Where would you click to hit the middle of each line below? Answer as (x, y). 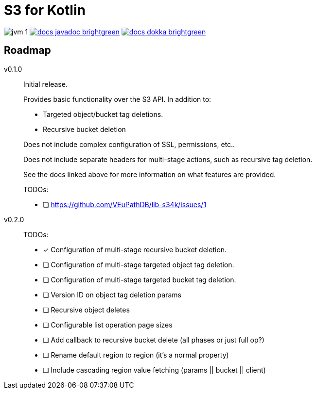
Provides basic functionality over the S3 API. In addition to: (117, 99)
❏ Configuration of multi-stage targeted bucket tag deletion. (140, 279)
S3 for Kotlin (45, 10)
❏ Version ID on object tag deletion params (112, 295)
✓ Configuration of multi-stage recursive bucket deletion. (135, 249)
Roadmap (27, 50)
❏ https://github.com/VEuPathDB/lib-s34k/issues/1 (125, 204)
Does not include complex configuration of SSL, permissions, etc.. (129, 144)
